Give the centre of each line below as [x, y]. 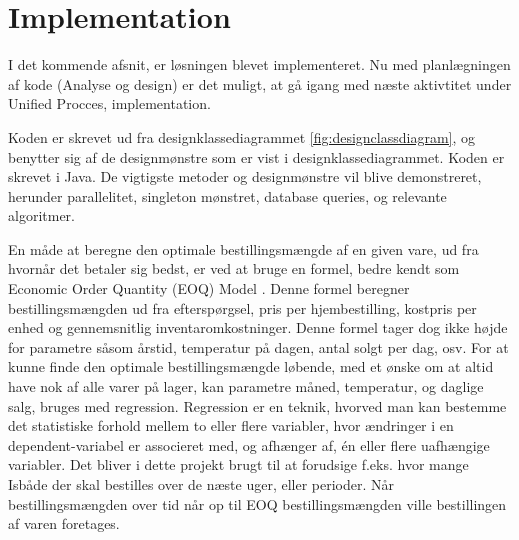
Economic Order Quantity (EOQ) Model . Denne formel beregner [209, 288]
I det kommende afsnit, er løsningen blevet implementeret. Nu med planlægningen [259, 64]
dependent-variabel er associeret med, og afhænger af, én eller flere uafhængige [249, 444]
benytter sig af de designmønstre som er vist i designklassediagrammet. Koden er [256, 156]
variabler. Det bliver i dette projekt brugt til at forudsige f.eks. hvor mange [238, 464]
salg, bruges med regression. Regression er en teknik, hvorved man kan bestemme [257, 405]
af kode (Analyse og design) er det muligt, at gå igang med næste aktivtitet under [260, 83]
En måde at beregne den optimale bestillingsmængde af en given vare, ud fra [243, 248]
